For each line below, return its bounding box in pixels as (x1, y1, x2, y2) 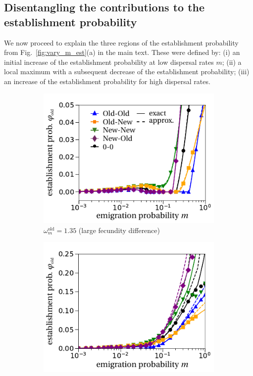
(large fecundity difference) (78, 225, 160, 235)
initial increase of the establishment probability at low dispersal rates (4, 56, 214, 67)
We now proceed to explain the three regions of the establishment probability (4, 37, 239, 47)
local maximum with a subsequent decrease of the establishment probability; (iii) (4, 66, 250, 77)
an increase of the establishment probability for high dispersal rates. (4, 76, 210, 86)
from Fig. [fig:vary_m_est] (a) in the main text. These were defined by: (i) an (4, 47, 240, 57)
